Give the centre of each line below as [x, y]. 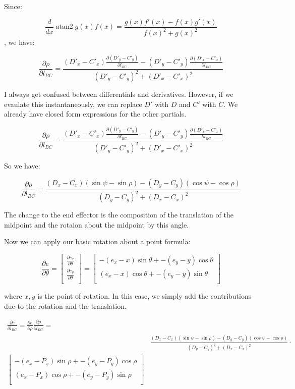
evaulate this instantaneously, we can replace [73, 104]
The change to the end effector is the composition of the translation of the [119, 215]
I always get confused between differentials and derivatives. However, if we [119, 94]
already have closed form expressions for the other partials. [95, 114]
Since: [13, 6]
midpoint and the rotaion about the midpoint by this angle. [97, 224]
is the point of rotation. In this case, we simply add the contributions [144, 296]
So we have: [22, 166]
